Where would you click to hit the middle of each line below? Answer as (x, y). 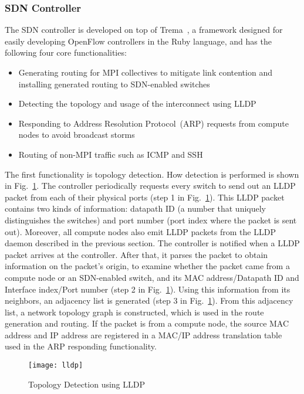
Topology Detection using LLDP (87, 384)
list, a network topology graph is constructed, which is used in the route (134, 312)
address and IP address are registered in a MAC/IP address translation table (143, 334)
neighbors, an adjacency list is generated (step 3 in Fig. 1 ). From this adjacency (149, 300)
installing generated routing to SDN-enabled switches (114, 84)
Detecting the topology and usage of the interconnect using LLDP (137, 103)
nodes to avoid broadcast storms (77, 135)
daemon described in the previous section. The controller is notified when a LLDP (152, 243)
